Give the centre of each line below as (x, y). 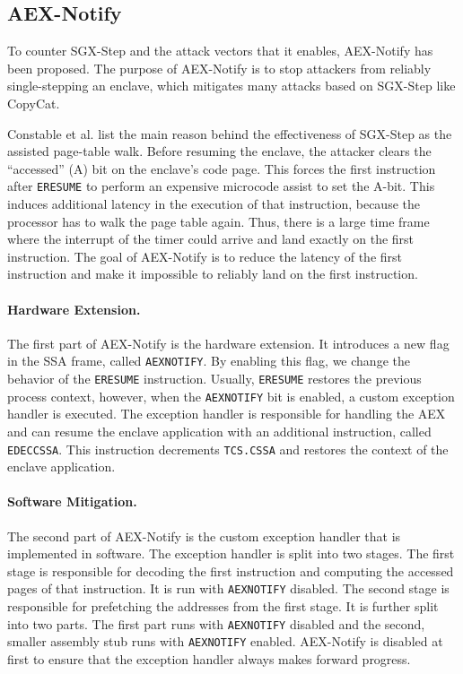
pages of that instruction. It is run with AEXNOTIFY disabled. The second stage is (228, 588)
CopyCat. (34, 103)
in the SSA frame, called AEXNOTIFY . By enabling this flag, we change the (209, 361)
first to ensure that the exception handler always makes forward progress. (209, 658)
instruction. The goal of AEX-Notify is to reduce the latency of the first (205, 256)
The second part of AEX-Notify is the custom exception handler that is (204, 536)
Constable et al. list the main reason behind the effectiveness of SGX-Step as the (230, 133)
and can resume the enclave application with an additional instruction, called (219, 431)
